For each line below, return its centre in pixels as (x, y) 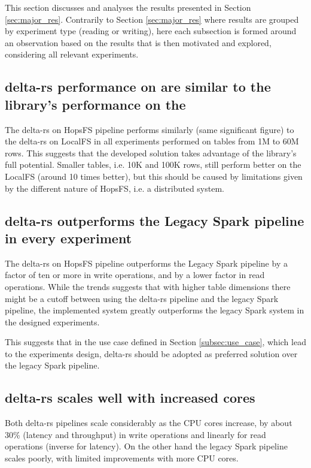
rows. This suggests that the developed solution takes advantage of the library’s (151, 153)
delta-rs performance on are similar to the (138, 87)
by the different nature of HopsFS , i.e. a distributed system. (115, 188)
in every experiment (68, 238)
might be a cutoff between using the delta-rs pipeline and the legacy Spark (142, 298)
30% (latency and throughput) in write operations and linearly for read (135, 434)
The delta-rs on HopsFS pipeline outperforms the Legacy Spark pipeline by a (146, 263)
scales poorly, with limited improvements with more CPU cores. (122, 458)
